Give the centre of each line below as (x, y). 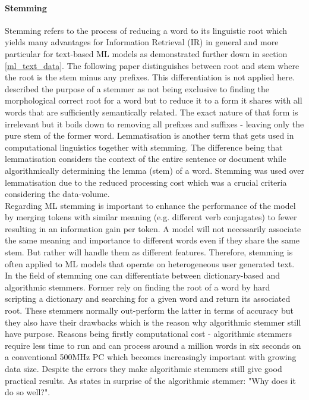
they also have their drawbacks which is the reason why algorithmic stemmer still (153, 322)
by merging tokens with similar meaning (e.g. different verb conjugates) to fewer (151, 217)
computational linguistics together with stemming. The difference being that (144, 147)
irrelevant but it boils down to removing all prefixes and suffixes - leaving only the (154, 124)
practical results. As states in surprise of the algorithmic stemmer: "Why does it (150, 380)
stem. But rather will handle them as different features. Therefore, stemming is (149, 252)
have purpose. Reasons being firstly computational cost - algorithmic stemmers (149, 334)
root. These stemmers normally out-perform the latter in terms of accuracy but (149, 310)
